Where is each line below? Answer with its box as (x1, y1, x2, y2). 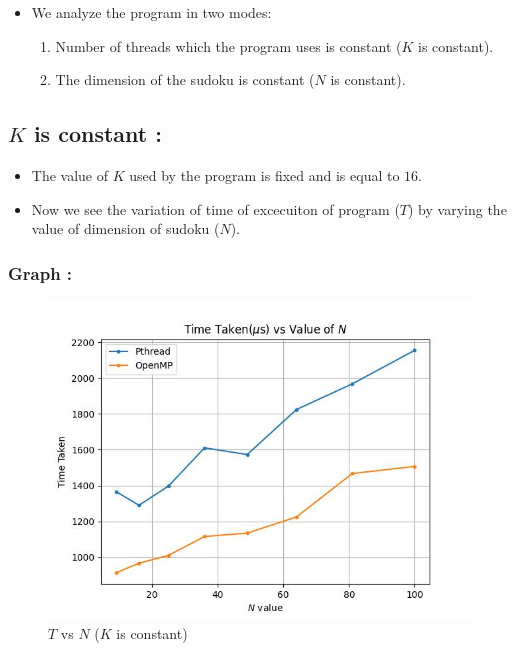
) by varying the (408, 198, 507, 219)
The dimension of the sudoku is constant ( (55, 69, 315, 90)
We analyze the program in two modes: (31, 2, 272, 22)
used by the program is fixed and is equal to (129, 164, 400, 185)
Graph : (8, 260, 73, 285)
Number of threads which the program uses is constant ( (55, 35, 402, 56)
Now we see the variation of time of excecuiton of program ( (31, 198, 400, 219)
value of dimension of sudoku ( (31, 218, 220, 239)
